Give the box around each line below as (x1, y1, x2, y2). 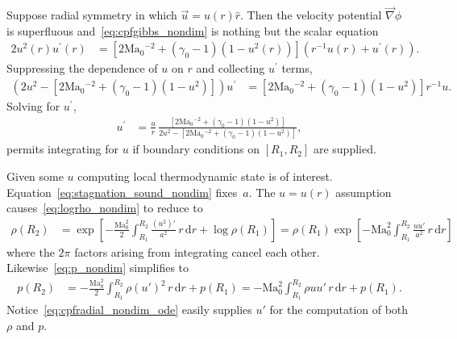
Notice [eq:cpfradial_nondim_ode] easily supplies (6, 301, 252, 318)
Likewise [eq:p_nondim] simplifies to (6, 259, 189, 276)
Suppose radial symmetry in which (6, 6, 177, 23)
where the (6, 243, 55, 260)
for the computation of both (269, 301, 409, 318)
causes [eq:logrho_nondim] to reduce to (6, 199, 203, 216)
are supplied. (313, 140, 376, 157)
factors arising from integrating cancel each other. (74, 243, 320, 260)
